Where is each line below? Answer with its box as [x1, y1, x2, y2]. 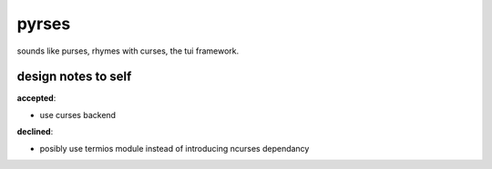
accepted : [16, 93, 56, 104]
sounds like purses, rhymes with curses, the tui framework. [16, 45, 240, 56]
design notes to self [16, 69, 132, 84]
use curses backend [39, 109, 117, 120]
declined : [16, 126, 54, 137]
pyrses [16, 14, 71, 34]
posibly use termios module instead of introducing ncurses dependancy [39, 143, 310, 154]
